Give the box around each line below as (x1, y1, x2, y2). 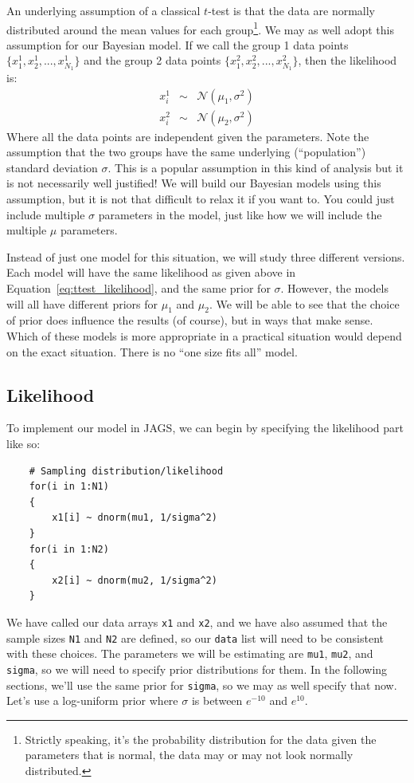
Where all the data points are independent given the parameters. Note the (6, 128, 369, 144)
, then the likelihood (298, 52, 397, 69)
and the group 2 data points (84, 52, 221, 69)
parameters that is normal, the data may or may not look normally (25, 746, 353, 763)
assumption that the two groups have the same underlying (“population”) (6, 144, 366, 160)
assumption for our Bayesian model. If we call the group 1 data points (6, 36, 349, 53)
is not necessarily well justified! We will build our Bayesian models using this (6, 175, 381, 191)
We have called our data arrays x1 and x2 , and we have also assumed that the (6, 613, 388, 630)
